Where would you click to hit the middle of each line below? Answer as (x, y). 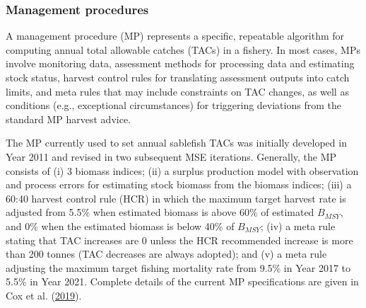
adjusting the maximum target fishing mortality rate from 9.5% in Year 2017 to (178, 267)
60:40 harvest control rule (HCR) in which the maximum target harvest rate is (176, 198)
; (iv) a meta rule (298, 226)
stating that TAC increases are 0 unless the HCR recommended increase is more (179, 240)
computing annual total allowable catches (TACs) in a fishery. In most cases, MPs (183, 49)
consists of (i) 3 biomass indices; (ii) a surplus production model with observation (182, 170)
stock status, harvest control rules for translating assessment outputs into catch (178, 77)
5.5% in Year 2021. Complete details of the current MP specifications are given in (182, 281)
